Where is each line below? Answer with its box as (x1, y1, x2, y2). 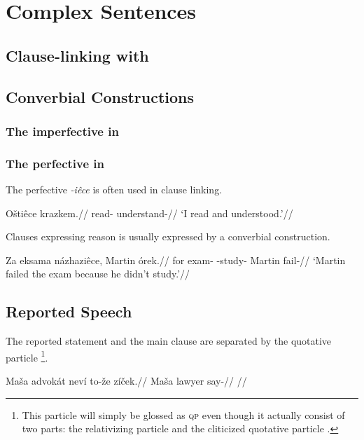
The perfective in (6, 154, 105, 172)
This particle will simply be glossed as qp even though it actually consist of (22, 407, 345, 422)
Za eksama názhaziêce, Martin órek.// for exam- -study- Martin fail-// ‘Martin (6, 252, 346, 267)
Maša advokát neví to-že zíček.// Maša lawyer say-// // (6, 373, 247, 388)
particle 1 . (6, 348, 48, 364)
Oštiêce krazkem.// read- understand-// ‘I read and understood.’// (6, 205, 293, 220)
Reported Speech (6, 301, 132, 322)
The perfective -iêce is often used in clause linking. (6, 182, 223, 196)
